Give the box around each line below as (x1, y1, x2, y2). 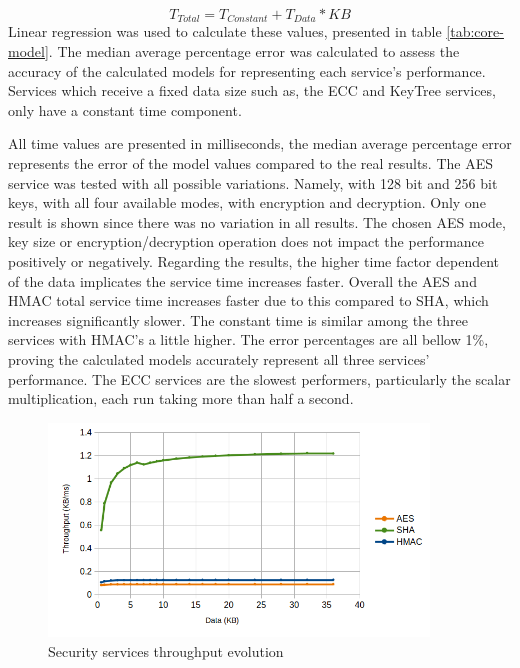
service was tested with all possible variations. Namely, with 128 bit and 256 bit (8, 172, 498, 193)
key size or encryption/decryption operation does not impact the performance (8, 231, 485, 252)
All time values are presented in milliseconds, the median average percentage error (8, 133, 512, 154)
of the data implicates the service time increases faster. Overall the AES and (8, 270, 477, 291)
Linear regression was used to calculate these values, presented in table (8, 21, 442, 42)
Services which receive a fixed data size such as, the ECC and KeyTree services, (8, 80, 496, 101)
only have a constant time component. (8, 99, 242, 120)
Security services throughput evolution (48, 640, 284, 661)
